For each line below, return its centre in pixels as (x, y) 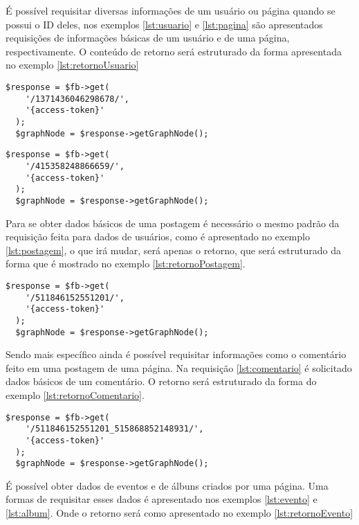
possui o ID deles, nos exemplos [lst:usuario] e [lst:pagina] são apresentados (164, 24)
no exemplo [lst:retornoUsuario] (72, 65)
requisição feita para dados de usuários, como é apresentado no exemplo (158, 237)
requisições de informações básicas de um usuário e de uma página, (148, 38)
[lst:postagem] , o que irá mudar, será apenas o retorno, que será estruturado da (173, 250)
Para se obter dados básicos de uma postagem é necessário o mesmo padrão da (173, 223)
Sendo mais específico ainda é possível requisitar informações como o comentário (176, 354)
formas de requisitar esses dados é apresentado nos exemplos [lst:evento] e (162, 499)
